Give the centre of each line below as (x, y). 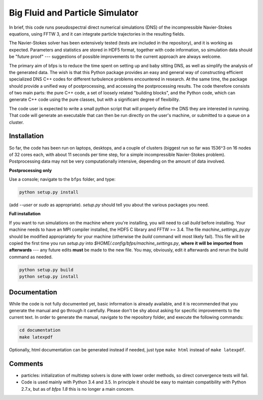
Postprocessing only (30, 170)
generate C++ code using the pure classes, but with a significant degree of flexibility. (94, 99)
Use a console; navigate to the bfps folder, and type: (62, 179)
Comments (26, 364)
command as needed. (31, 257)
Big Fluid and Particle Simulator (74, 13)
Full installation (25, 214)
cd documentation (40, 330)
